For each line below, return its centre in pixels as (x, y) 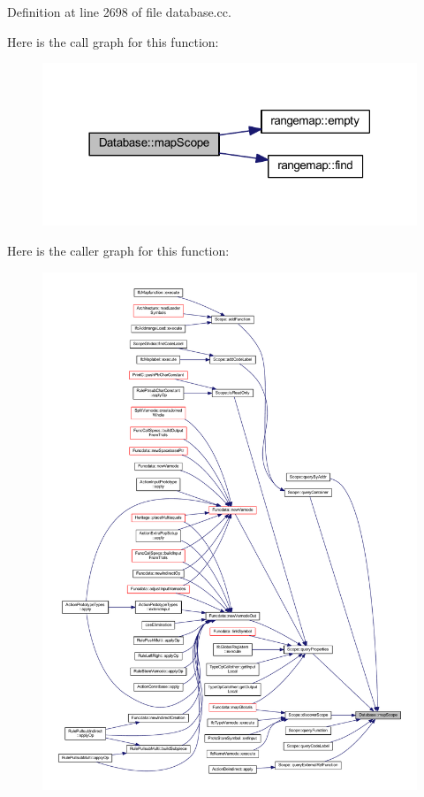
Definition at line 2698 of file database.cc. (119, 11)
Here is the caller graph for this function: (118, 250)
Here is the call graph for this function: (113, 41)
